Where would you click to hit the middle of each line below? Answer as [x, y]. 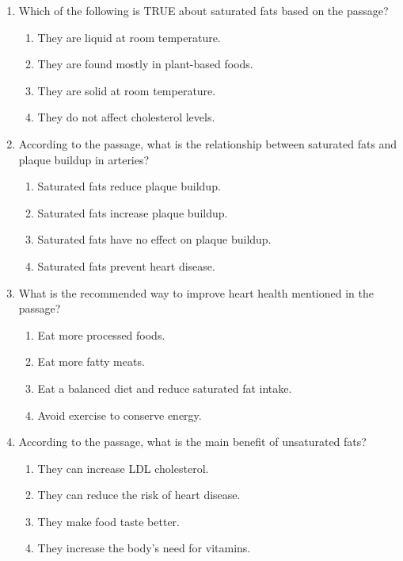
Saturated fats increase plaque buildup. [133, 212]
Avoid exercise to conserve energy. [120, 415]
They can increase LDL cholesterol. [123, 468]
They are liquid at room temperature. [129, 37]
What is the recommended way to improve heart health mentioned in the [196, 292]
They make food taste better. [108, 521]
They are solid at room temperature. [127, 90]
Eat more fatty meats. [91, 361]
